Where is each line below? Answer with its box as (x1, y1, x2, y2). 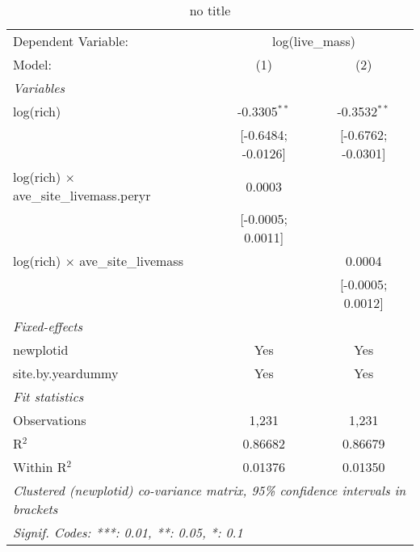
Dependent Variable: (13, 32, 128, 50)
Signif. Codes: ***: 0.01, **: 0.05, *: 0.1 (13, 523, 243, 541)
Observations (13, 411, 86, 429)
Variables (13, 78, 65, 97)
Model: (13, 55, 52, 74)
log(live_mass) (272, 32, 355, 50)
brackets (13, 499, 58, 518)
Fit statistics (13, 387, 84, 406)
